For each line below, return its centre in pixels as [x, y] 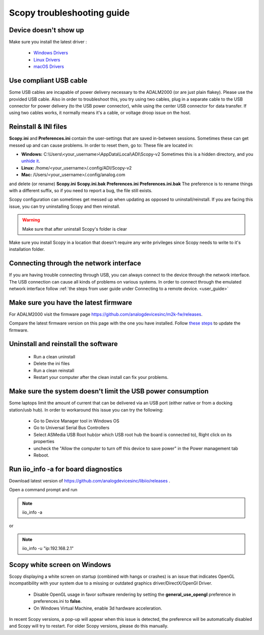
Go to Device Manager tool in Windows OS [77, 421]
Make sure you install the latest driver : [48, 42]
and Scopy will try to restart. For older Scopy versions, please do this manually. [89, 626]
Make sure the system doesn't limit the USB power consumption [109, 391]
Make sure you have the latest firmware [71, 302]
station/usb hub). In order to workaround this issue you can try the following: [86, 410]
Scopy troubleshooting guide [69, 13]
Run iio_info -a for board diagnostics [66, 469]
